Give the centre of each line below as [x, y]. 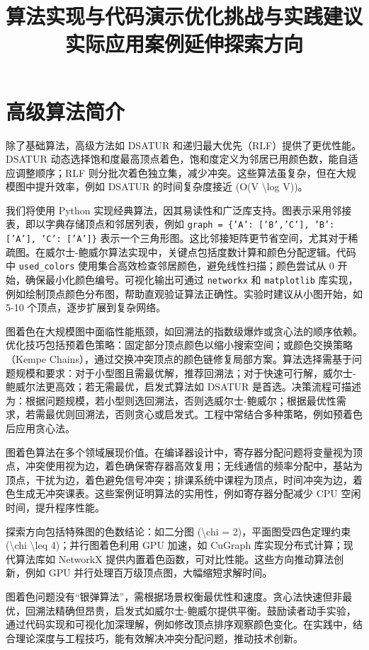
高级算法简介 [66, 111]
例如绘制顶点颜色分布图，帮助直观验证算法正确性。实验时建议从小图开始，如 [184, 293]
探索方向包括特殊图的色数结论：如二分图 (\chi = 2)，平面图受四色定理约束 [178, 531]
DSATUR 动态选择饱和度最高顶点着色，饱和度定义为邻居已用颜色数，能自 [177, 159]
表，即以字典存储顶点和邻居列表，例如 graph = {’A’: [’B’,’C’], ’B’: [170, 224]
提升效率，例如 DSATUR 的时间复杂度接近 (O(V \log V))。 [171, 186]
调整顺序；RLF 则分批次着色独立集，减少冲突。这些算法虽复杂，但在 [176, 172]
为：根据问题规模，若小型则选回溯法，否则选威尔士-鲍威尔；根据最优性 [171, 400]
